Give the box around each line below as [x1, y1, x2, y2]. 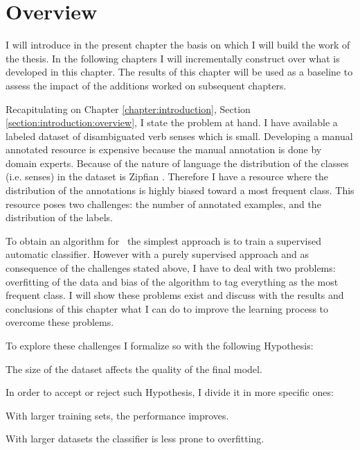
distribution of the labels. [6, 210, 114, 225]
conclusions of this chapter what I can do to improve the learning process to [6, 301, 329, 315]
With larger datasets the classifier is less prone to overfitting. [6, 431, 264, 446]
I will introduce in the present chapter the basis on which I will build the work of [6, 37, 350, 52]
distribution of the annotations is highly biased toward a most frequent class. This [6, 183, 354, 198]
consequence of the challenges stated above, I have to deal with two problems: [6, 261, 336, 275]
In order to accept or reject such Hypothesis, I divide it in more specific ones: [6, 385, 334, 399]
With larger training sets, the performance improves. [6, 408, 229, 422]
